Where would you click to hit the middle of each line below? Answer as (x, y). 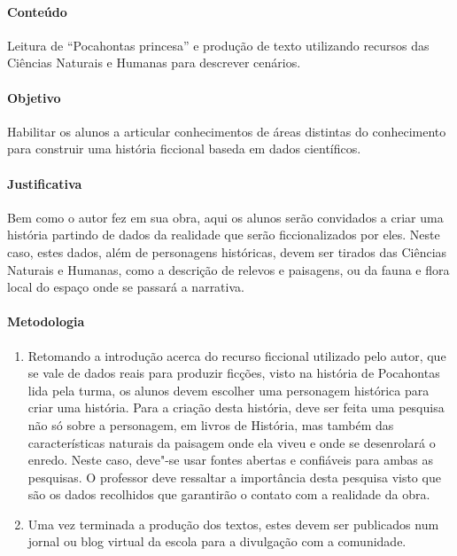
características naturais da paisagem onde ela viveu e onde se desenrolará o (232, 442)
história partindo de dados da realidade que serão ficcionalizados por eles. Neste (224, 235)
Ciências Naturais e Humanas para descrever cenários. (154, 63)
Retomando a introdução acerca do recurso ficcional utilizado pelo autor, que (237, 355)
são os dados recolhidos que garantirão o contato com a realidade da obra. (229, 494)
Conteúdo (37, 11)
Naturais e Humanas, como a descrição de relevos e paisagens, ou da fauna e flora (228, 269)
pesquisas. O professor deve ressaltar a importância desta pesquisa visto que (234, 477)
